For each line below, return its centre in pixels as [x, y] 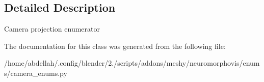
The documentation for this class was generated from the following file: [115, 46]
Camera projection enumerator [52, 29]
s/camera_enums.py [36, 73]
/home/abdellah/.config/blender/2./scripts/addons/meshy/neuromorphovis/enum [132, 63]
